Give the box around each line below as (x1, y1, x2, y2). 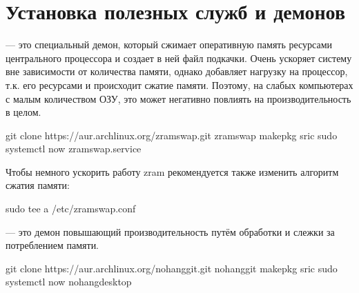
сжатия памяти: (6, 178, 70, 192)
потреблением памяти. (6, 238, 99, 252)
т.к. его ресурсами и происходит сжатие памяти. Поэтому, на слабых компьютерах (6, 77, 353, 92)
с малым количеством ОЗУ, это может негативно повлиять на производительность (6, 91, 351, 105)
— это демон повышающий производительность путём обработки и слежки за (6, 224, 335, 239)
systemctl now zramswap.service (6, 141, 142, 156)
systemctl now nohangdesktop (6, 274, 132, 289)
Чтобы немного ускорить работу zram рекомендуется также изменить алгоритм (6, 164, 339, 179)
